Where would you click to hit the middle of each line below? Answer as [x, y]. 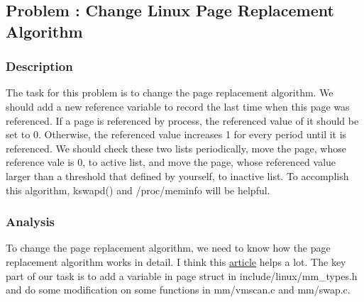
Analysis [31, 222]
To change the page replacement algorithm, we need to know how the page [168, 248]
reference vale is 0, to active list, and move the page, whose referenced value [171, 162]
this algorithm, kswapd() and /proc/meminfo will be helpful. [138, 190]
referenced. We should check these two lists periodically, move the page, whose [176, 148]
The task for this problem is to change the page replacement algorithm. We [170, 93]
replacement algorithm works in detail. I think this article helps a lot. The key [176, 261]
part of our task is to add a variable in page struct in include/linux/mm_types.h [182, 275]
